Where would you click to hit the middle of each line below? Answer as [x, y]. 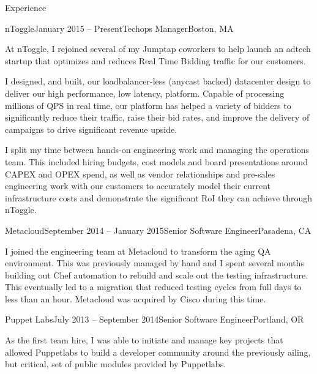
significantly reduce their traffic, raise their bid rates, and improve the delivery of [157, 117]
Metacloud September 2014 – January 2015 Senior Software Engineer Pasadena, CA [158, 230]
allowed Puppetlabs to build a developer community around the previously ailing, [158, 352]
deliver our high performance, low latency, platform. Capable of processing [145, 93]
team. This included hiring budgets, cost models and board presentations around [156, 161]
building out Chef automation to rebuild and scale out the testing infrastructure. [157, 275]
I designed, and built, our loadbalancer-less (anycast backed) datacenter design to [158, 81]
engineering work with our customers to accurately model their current [138, 186]
